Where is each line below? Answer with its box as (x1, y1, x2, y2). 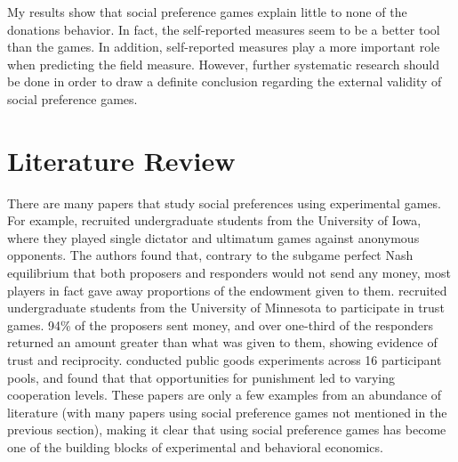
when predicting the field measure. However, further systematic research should (7, 54, 439, 73)
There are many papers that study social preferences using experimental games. (7, 193, 441, 212)
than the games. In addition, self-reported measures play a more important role (7, 37, 440, 56)
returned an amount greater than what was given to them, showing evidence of (7, 333, 438, 352)
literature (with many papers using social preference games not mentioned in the (7, 402, 447, 421)
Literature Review (7, 142, 236, 178)
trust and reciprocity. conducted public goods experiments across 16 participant (7, 351, 442, 369)
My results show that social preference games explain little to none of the (7, 3, 407, 20)
